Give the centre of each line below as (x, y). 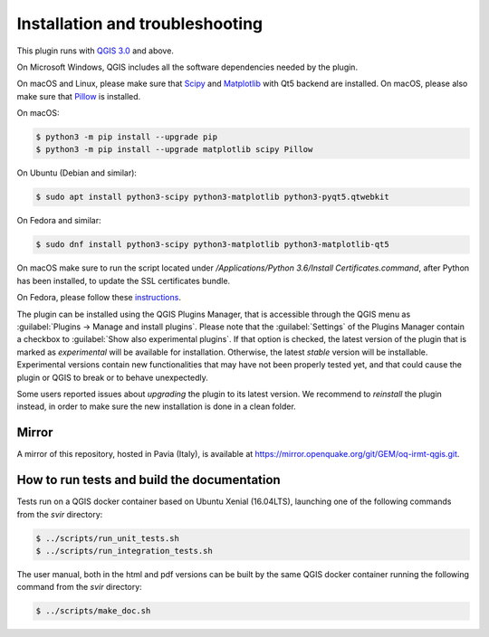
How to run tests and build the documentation (149, 480)
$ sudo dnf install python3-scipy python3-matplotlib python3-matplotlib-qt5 (212, 245)
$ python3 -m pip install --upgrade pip (126, 137)
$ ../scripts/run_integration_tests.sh (124, 551)
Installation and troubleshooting (140, 24)
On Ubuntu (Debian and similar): (77, 173)
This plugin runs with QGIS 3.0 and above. (95, 51)
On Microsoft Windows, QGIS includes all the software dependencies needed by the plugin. (187, 67)
